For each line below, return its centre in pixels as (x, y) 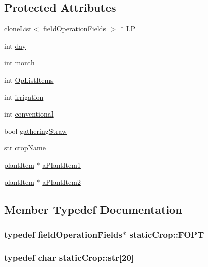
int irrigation (24, 97)
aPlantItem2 (62, 182)
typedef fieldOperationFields (63, 234)
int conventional (29, 114)
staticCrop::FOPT (167, 234)
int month (19, 63)
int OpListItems (29, 79)
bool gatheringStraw (36, 130)
